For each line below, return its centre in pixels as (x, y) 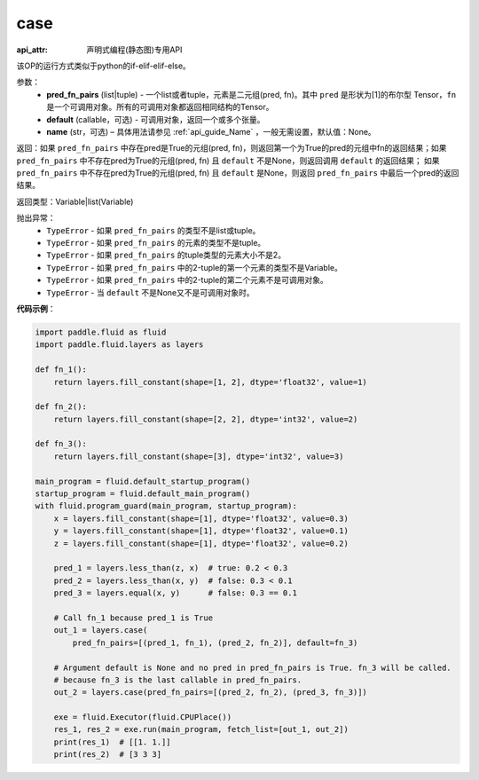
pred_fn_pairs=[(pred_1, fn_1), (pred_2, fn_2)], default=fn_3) (215, 642)
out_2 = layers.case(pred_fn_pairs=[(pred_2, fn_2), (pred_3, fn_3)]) (211, 693)
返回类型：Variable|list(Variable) (75, 201)
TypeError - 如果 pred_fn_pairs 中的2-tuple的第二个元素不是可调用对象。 (187, 280)
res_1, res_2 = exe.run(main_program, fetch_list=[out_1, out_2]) (201, 729)
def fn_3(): (61, 444)
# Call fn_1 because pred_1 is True (133, 618)
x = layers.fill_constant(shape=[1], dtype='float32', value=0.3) (201, 518)
